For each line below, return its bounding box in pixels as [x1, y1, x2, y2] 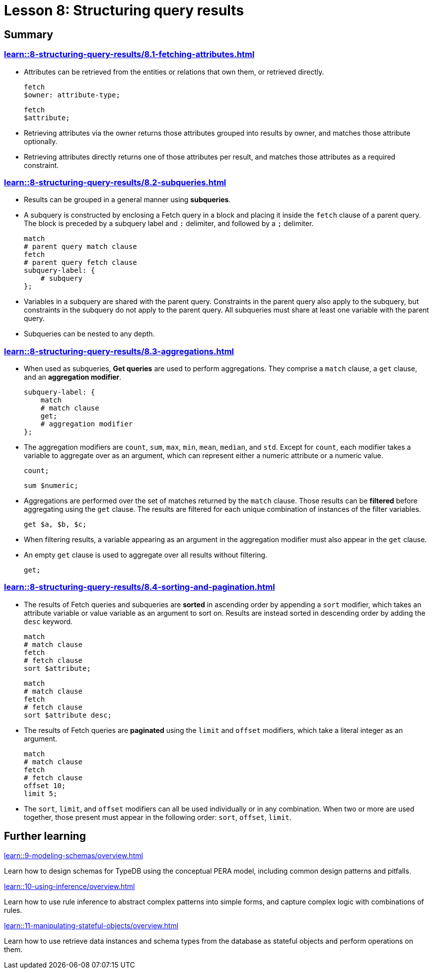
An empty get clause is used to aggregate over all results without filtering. [24, 551, 268, 560]
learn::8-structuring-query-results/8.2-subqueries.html [4, 177, 226, 187]
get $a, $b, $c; [24, 520, 87, 529]
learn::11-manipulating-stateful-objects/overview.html [4, 921, 179, 930]
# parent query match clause [24, 243, 137, 251]
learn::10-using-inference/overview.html [4, 882, 135, 891]
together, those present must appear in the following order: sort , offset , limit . [24, 812, 291, 821]
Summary [4, 28, 53, 41]
